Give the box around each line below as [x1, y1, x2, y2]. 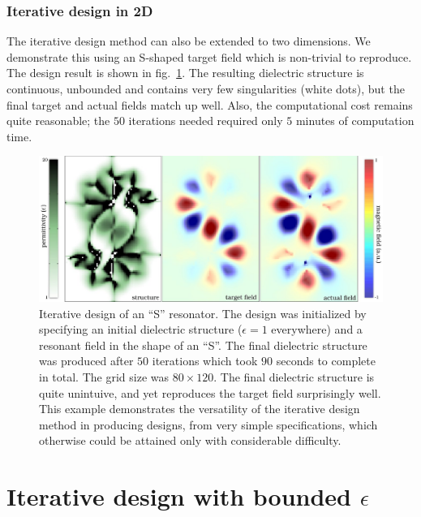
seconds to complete [276, 352, 376, 369]
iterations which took [152, 352, 258, 369]
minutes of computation [295, 112, 415, 129]
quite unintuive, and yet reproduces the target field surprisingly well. [39, 384, 381, 401]
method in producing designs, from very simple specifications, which [39, 416, 378, 433]
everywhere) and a [271, 321, 363, 338]
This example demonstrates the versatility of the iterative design [39, 400, 360, 417]
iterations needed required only [128, 112, 283, 129]
